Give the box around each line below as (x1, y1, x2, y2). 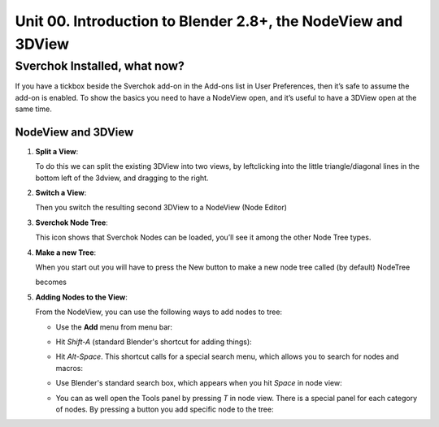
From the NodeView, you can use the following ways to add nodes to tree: (35, 307, 283, 317)
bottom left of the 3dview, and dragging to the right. (35, 173, 209, 183)
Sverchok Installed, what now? (15, 58, 185, 73)
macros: (55, 363, 83, 373)
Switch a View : (35, 188, 87, 198)
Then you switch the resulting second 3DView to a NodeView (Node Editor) (35, 203, 288, 213)
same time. (15, 104, 53, 114)
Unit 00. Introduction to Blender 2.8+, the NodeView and (15, 12, 403, 30)
